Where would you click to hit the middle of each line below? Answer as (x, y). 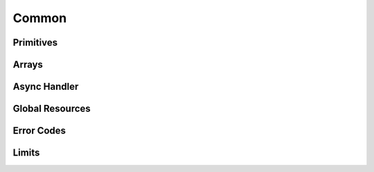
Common (40, 18)
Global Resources (52, 109)
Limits (26, 153)
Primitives (35, 42)
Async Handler (46, 87)
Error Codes (39, 131)
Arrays (28, 65)
